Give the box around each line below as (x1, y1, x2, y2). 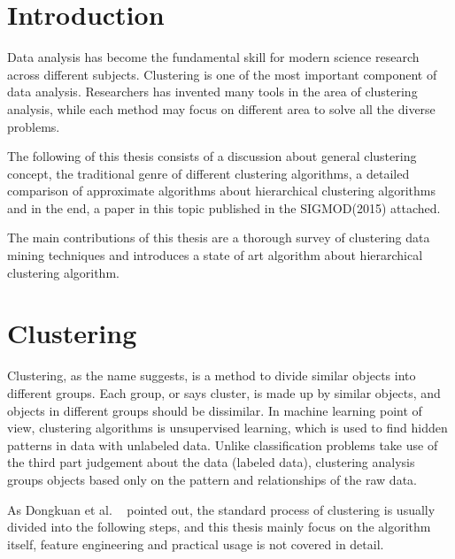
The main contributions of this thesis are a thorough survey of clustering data (7, 228, 430, 247)
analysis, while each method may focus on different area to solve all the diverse (7, 99, 436, 118)
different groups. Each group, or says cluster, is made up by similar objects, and (7, 383, 441, 402)
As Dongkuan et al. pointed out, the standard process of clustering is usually (7, 500, 436, 518)
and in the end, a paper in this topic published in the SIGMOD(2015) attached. (7, 198, 441, 217)
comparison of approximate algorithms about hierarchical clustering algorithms (7, 181, 436, 200)
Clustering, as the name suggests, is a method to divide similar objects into (7, 366, 416, 385)
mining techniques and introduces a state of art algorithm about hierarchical (7, 246, 423, 264)
